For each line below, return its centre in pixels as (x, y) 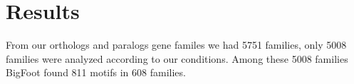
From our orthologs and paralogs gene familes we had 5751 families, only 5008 (176, 45)
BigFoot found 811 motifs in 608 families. (96, 72)
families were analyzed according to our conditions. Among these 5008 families (177, 58)
